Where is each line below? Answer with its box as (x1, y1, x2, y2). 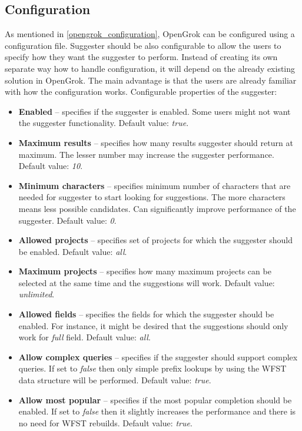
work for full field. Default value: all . (18, 331, 151, 343)
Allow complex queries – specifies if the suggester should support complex (18, 350, 298, 363)
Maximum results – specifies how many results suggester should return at (18, 136, 293, 148)
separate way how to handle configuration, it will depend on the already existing (5, 62, 296, 74)
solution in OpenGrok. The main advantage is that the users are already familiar (5, 74, 297, 86)
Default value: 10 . (18, 160, 83, 172)
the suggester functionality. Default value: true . (18, 117, 189, 129)
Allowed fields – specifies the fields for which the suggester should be (18, 308, 274, 320)
